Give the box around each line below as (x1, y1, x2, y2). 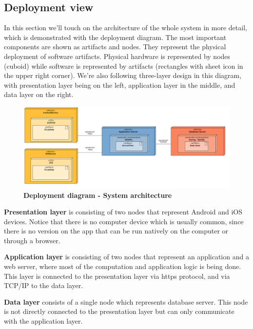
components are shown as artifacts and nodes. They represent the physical (4, 41, 226, 52)
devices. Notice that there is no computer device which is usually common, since (4, 216, 244, 226)
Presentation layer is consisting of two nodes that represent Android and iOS (4, 207, 242, 217)
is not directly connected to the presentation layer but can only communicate (4, 306, 234, 316)
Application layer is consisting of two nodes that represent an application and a (4, 252, 249, 262)
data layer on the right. (4, 89, 74, 99)
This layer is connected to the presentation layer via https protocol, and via (4, 271, 230, 281)
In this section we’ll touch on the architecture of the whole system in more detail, (4, 22, 247, 33)
